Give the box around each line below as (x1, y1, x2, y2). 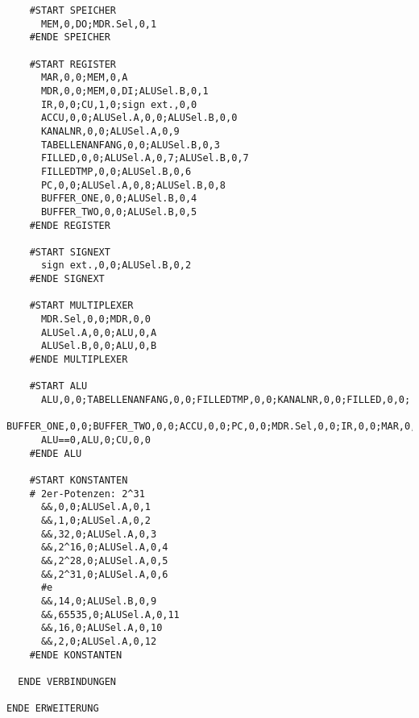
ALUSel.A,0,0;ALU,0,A (40, 326, 157, 338)
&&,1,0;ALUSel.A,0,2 (40, 514, 151, 526)
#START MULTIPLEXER (29, 300, 134, 312)
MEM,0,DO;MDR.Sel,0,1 (40, 18, 157, 30)
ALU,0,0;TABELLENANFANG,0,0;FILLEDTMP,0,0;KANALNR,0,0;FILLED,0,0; (40, 394, 411, 406)
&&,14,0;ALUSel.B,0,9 (40, 595, 157, 607)
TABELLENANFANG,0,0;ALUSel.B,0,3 (40, 139, 220, 151)
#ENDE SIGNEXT (29, 273, 105, 285)
